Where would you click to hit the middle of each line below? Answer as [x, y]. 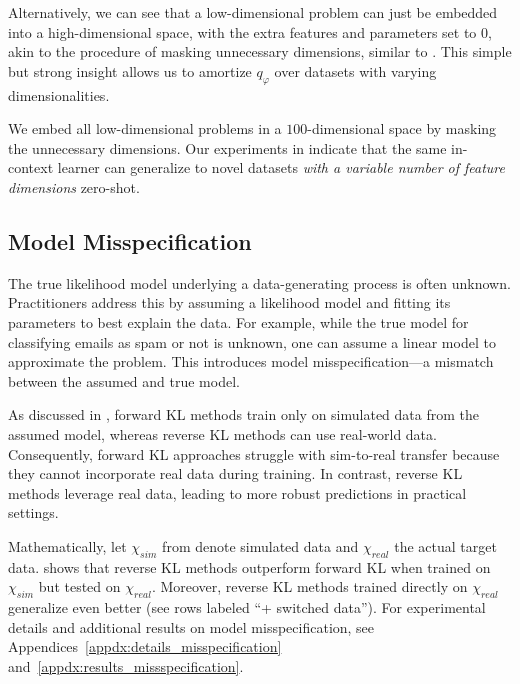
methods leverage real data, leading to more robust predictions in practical [237, 492]
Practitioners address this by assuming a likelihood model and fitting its [229, 302]
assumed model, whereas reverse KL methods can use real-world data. [222, 433]
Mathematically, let [67, 545]
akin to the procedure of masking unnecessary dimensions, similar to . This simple [260, 51]
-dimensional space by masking [402, 128]
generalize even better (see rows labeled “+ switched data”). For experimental [247, 607]
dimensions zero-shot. [74, 186]
